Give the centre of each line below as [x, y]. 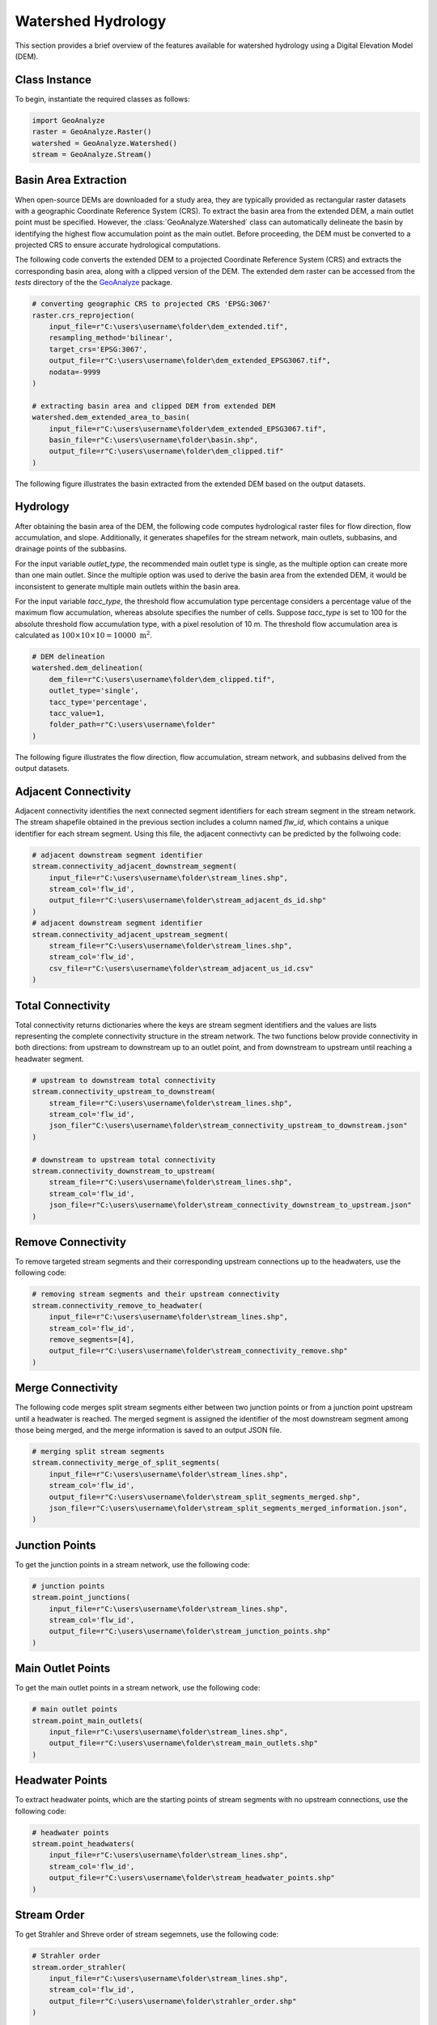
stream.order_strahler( [79, 1967]
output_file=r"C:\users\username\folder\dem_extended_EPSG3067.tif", [190, 361]
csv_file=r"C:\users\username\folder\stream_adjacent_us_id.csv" [181, 968]
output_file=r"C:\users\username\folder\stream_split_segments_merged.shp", [205, 1497]
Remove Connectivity [71, 1242]
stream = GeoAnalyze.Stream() [92, 154]
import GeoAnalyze [68, 120]
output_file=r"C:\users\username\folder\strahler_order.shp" [173, 2001]
